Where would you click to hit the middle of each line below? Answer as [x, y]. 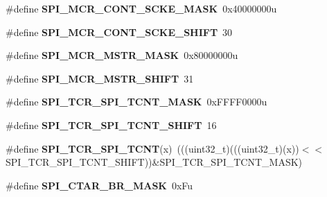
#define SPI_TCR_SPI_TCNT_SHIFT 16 [111, 125]
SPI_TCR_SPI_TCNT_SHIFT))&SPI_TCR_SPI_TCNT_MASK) [154, 162]
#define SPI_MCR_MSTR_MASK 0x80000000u [122, 55]
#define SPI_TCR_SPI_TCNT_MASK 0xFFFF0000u [136, 102]
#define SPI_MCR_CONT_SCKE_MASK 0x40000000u [141, 8]
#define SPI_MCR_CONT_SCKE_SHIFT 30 [119, 32]
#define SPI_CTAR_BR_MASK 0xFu [99, 185]
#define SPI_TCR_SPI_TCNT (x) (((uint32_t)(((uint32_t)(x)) [152, 148]
